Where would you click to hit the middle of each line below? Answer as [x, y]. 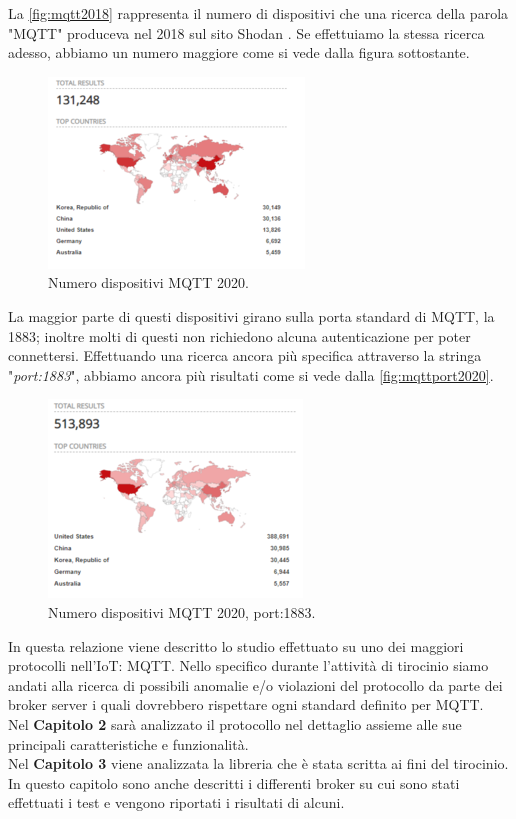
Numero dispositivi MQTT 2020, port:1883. [182, 611]
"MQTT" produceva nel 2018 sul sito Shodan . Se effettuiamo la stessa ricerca [246, 32]
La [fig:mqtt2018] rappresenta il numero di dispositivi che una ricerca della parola [258, 13]
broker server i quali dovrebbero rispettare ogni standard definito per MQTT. [246, 704]
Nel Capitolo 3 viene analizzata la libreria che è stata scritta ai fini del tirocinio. [258, 763]
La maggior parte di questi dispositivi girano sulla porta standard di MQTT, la [251, 315]
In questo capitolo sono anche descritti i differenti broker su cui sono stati [234, 782]
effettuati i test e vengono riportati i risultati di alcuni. [176, 802]
